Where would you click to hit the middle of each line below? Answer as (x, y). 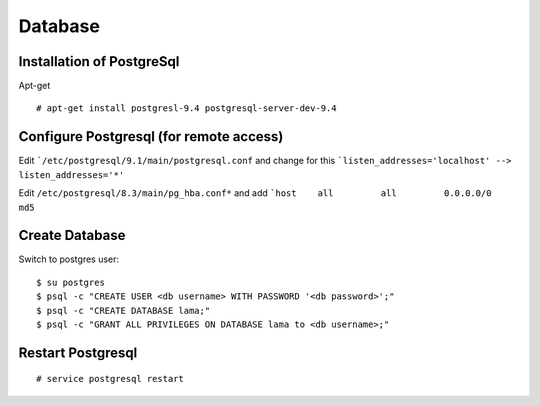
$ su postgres (70, 282)
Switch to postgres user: (69, 259)
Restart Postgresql (78, 352)
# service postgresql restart (110, 379)
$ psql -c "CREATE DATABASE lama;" (123, 310)
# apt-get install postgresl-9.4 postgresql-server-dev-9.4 (186, 108)
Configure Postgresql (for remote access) (151, 136)
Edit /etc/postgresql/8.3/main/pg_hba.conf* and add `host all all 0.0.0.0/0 (255, 193)
